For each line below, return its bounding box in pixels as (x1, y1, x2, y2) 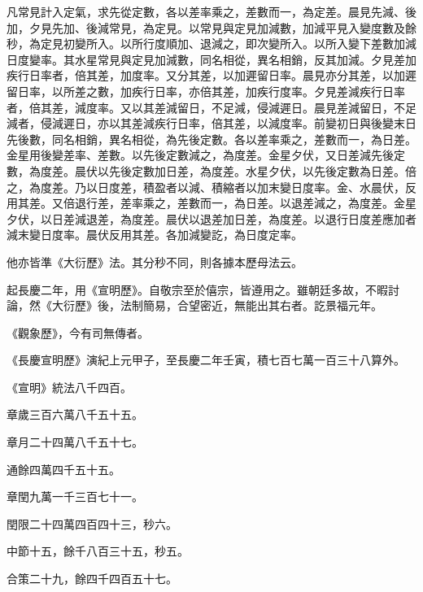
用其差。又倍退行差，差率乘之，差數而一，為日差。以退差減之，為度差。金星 (7, 194, 416, 211)
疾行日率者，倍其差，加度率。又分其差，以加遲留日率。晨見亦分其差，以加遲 (7, 67, 416, 84)
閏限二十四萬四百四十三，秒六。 (7, 515, 177, 532)
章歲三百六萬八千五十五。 (7, 406, 143, 423)
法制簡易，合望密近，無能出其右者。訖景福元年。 (120, 297, 382, 314)
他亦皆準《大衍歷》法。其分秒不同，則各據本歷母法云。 (7, 253, 303, 270)
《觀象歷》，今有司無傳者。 (7, 324, 149, 341)
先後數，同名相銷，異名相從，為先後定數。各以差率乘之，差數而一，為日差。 (7, 130, 416, 147)
